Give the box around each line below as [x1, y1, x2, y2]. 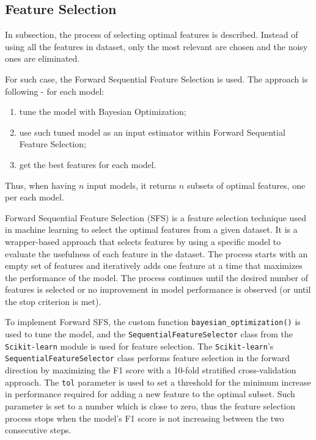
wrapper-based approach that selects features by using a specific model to [5, 235, 281, 248]
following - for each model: [5, 84, 105, 97]
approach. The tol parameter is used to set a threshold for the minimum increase [5, 375, 311, 388]
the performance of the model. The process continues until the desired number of [5, 271, 308, 284]
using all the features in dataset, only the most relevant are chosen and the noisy [5, 40, 308, 53]
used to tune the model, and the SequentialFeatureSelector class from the [5, 328, 293, 340]
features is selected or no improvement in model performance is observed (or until [5, 283, 311, 296]
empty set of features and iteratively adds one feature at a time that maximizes [5, 259, 303, 272]
